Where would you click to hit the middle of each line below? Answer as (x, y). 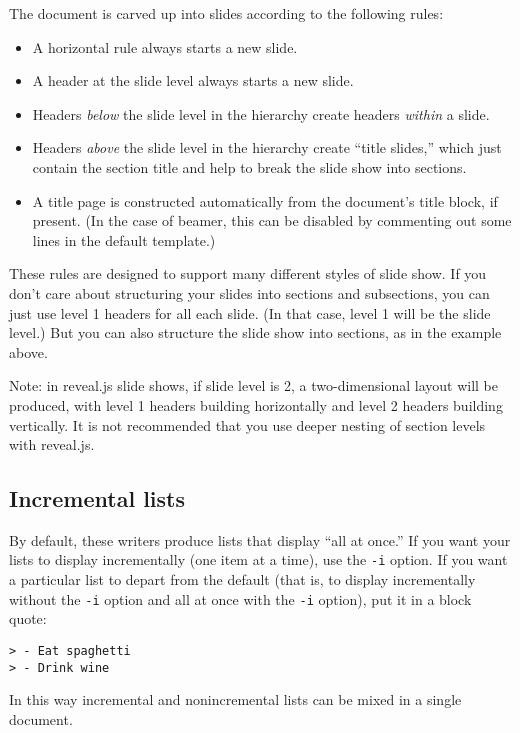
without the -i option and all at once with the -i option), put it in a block (240, 598)
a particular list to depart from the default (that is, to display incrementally (242, 579)
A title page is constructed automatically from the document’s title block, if (265, 200)
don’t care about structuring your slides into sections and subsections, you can (249, 292)
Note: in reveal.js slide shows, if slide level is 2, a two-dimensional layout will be (253, 385)
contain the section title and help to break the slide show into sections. (249, 166)
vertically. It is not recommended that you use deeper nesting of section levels (247, 424)
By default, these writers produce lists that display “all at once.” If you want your (260, 539)
